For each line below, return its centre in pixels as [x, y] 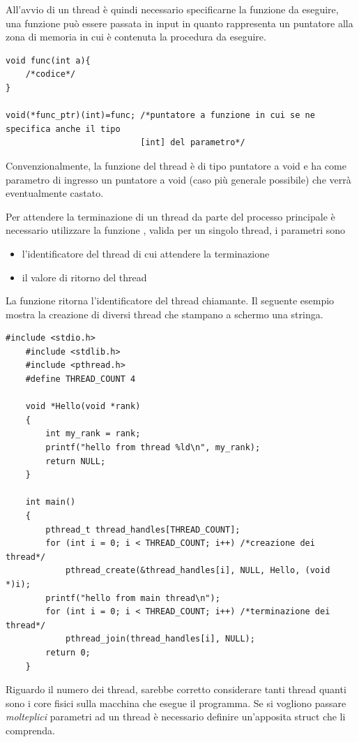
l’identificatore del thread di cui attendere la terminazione [146, 253]
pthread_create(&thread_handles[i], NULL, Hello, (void [198, 571]
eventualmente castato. [55, 193]
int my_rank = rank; [93, 434]
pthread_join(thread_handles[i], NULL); [160, 639]
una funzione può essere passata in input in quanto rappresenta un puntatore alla [179, 23]
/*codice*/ [51, 74]
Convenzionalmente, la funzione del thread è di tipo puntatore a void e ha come [176, 165]
